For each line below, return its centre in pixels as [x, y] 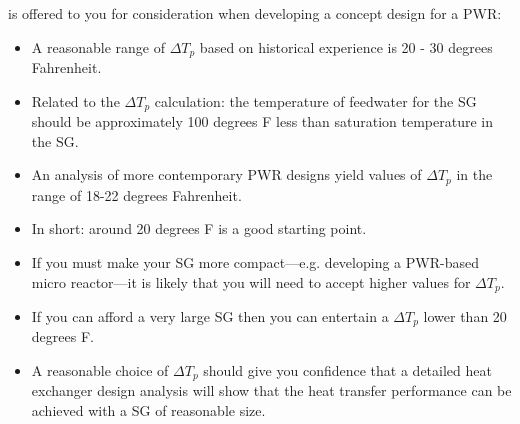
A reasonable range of [98, 46]
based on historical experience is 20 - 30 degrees [346, 46]
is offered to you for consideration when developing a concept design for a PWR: [255, 13]
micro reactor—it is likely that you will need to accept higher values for [251, 281]
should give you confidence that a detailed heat [347, 370]
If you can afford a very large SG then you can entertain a [210, 315]
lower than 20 [465, 315]
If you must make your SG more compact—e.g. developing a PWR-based [255, 261]
